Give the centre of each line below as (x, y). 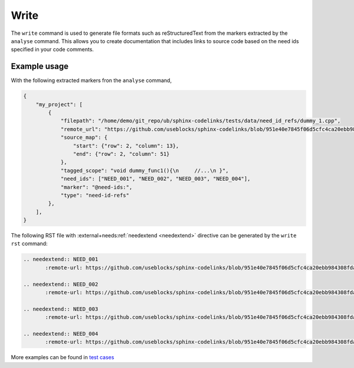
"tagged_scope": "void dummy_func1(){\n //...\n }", (145, 170)
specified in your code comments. (53, 50)
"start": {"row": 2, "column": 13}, (126, 146)
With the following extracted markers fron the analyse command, (91, 80)
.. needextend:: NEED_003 (61, 309)
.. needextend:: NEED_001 (61, 259)
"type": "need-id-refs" (95, 195)
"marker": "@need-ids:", (96, 187)
